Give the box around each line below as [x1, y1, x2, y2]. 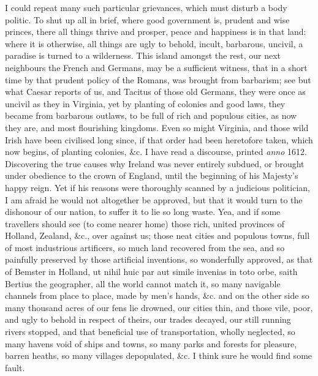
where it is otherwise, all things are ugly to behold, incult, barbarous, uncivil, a [5, 37, 303, 50]
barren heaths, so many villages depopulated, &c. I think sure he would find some [5, 349, 312, 362]
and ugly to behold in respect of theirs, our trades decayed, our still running [5, 313, 291, 326]
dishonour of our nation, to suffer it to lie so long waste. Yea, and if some [5, 205, 281, 218]
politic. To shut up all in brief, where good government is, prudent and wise [5, 13, 290, 26]
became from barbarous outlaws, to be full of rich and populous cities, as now [5, 109, 297, 122]
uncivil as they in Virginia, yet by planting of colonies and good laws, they [5, 97, 286, 110]
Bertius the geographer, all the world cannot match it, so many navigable [5, 277, 281, 290]
